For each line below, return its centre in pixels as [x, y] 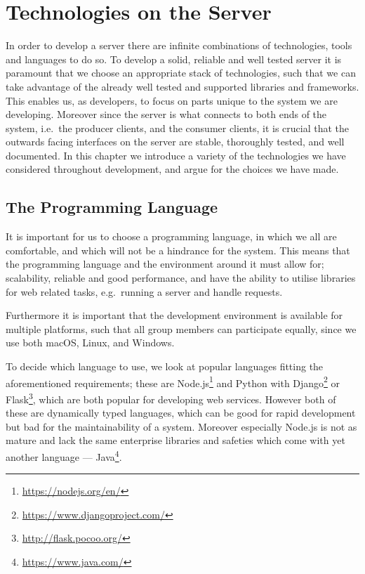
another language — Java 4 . [64, 455]
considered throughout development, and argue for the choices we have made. [172, 169]
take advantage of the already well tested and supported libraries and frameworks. [182, 86]
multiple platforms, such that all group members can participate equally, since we [181, 328]
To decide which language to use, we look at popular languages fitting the [165, 366]
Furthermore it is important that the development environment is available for [174, 315]
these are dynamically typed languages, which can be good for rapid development [181, 413]
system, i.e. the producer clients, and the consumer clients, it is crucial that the [178, 128]
